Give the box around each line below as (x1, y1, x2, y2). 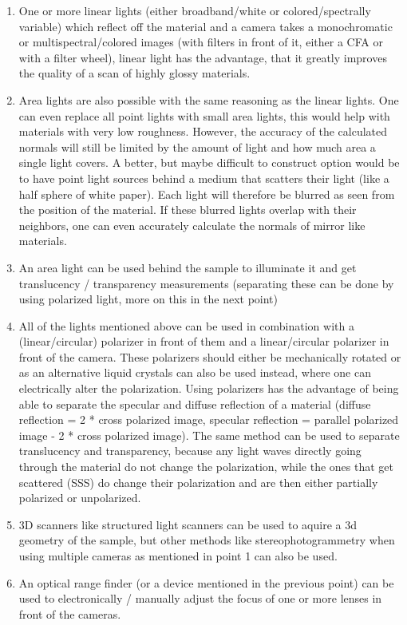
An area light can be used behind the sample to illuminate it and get (18, 259, 357, 275)
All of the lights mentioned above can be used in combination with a (18, 317, 354, 334)
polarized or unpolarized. (18, 489, 141, 506)
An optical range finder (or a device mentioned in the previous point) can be (18, 574, 394, 591)
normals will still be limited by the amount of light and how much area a (18, 138, 376, 155)
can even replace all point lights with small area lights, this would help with (18, 107, 390, 124)
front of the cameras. (18, 605, 121, 622)
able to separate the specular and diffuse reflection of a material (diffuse (18, 395, 371, 412)
